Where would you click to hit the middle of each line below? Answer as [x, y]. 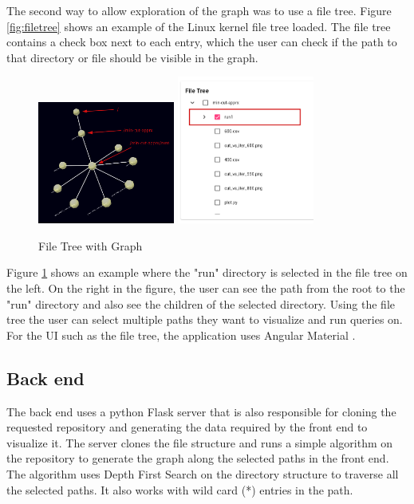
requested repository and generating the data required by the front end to [187, 427]
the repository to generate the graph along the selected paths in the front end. [198, 458]
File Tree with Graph [91, 245]
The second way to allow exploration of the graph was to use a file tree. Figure [199, 10]
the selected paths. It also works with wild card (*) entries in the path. [180, 489]
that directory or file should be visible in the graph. [132, 57]
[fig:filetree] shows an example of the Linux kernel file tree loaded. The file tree [199, 26]
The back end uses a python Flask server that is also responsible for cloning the [201, 411]
